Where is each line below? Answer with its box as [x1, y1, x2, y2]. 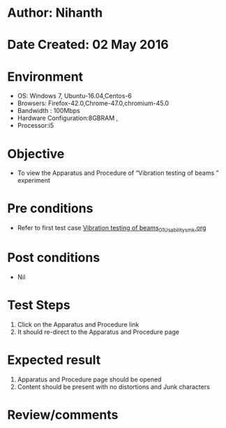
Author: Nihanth [7, 5, 103, 21]
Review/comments [7, 406, 119, 422]
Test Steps [7, 298, 71, 313]
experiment [17, 176, 51, 185]
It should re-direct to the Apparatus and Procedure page [17, 328, 180, 336]
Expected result [7, 352, 101, 368]
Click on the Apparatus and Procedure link [17, 320, 140, 328]
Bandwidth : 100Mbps [17, 107, 80, 115]
